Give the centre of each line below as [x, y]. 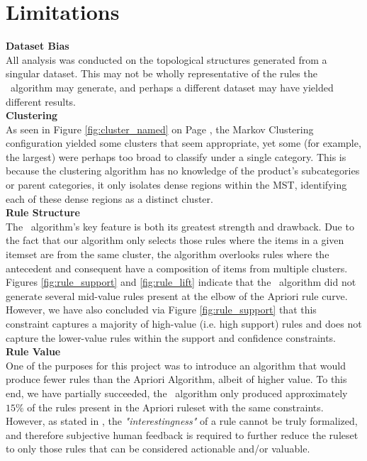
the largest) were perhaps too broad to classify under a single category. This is [176, 156]
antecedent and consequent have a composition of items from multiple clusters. [177, 268]
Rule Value [33, 351]
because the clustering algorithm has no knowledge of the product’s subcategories [183, 171]
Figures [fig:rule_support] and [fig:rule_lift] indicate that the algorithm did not [181, 282]
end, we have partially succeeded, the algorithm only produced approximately [177, 393]
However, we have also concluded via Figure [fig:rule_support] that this [161, 310]
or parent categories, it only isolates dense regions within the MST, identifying [176, 185]
